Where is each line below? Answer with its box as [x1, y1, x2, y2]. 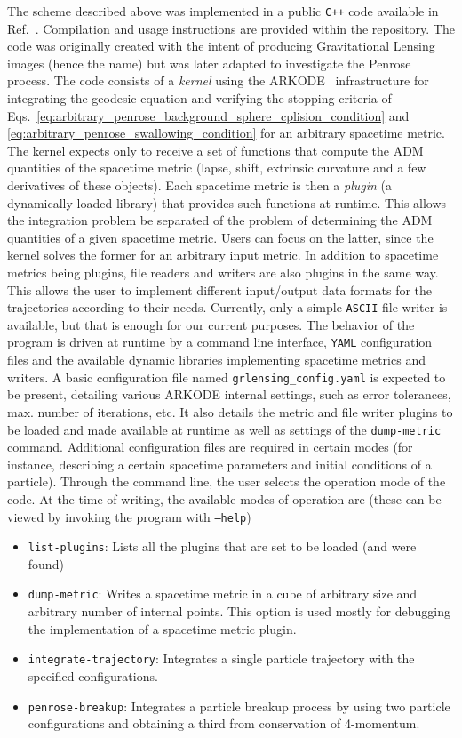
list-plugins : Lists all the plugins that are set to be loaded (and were [28, 537, 417, 556]
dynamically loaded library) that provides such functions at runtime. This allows [7, 193, 447, 212]
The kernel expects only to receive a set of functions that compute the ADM [7, 140, 424, 159]
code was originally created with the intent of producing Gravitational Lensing [7, 36, 435, 55]
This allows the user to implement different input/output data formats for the [7, 280, 433, 299]
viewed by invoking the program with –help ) [7, 507, 251, 525]
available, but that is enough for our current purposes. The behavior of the [7, 315, 415, 333]
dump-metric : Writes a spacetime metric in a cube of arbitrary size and [28, 584, 418, 603]
